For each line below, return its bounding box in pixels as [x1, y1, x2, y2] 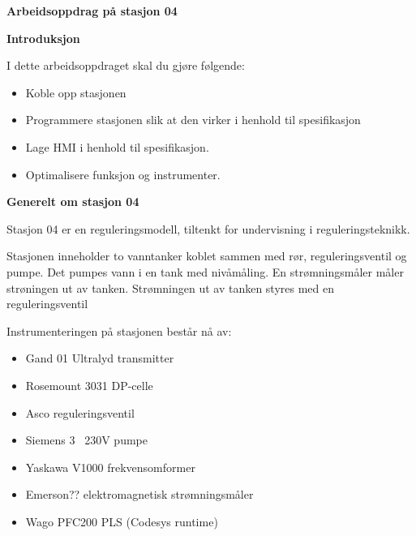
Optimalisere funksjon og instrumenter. [25, 165, 221, 182]
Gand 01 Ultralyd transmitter [25, 349, 174, 367]
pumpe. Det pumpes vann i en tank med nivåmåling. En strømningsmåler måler [6, 263, 404, 280]
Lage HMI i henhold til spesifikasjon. [25, 138, 209, 155]
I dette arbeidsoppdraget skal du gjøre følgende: [6, 57, 245, 74]
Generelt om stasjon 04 [6, 193, 139, 210]
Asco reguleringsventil [25, 404, 135, 421]
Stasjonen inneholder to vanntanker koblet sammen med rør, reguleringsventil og [6, 247, 407, 264]
